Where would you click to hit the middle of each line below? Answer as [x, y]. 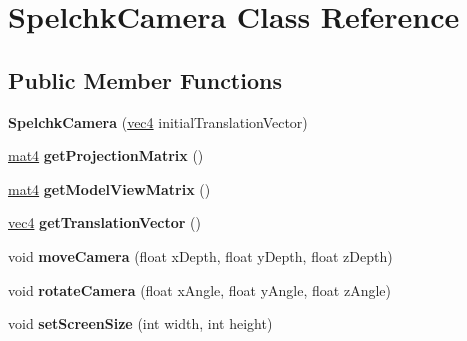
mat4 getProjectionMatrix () [106, 155]
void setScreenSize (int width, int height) [140, 323]
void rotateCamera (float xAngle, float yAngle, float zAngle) [199, 289]
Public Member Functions [145, 79]
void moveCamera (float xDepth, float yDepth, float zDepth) [200, 255]
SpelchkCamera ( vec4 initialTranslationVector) [158, 121]
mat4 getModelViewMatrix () [109, 188]
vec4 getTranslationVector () [104, 222]
